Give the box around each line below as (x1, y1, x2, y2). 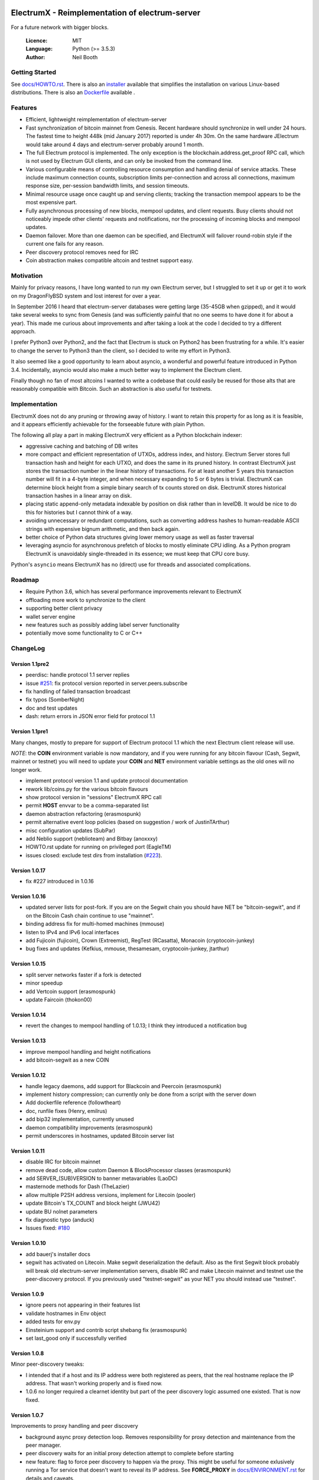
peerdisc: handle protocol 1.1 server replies (25, 671, 130, 678)
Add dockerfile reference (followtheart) (25, 1099, 121, 1106)
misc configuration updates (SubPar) (25, 826, 116, 834)
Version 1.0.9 (11, 1291, 44, 1298)
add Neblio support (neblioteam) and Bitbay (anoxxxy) (25, 835, 158, 842)
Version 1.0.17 (11, 867, 45, 874)
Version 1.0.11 (11, 1147, 45, 1154)
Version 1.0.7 (11, 1411, 44, 1418)
